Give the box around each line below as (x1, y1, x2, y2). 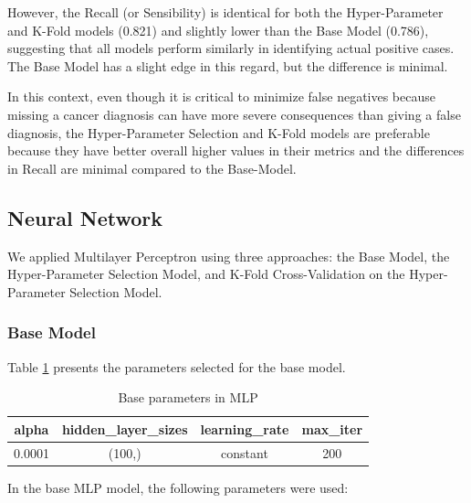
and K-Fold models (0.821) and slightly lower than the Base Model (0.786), (7, 20, 429, 39)
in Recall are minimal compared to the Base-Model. (7, 158, 297, 177)
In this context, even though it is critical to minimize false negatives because (7, 87, 435, 106)
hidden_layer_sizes (61, 419, 188, 438)
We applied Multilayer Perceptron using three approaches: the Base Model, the (7, 246, 450, 265)
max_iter (301, 419, 363, 438)
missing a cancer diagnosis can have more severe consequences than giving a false (7, 104, 461, 123)
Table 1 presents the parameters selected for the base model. (7, 357, 346, 376)
